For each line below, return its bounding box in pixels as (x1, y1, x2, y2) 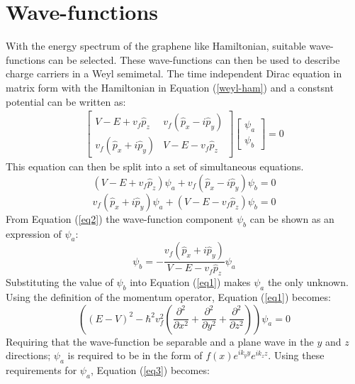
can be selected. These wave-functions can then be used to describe (48, 52, 340, 67)
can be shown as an (249, 211, 334, 226)
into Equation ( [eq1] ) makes (130, 275, 251, 290)
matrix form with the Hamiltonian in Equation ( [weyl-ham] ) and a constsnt (6, 79, 334, 94)
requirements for (6, 363, 77, 378)
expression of (6, 226, 62, 241)
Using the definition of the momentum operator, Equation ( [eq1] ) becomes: (6, 290, 331, 305)
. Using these (268, 348, 325, 363)
